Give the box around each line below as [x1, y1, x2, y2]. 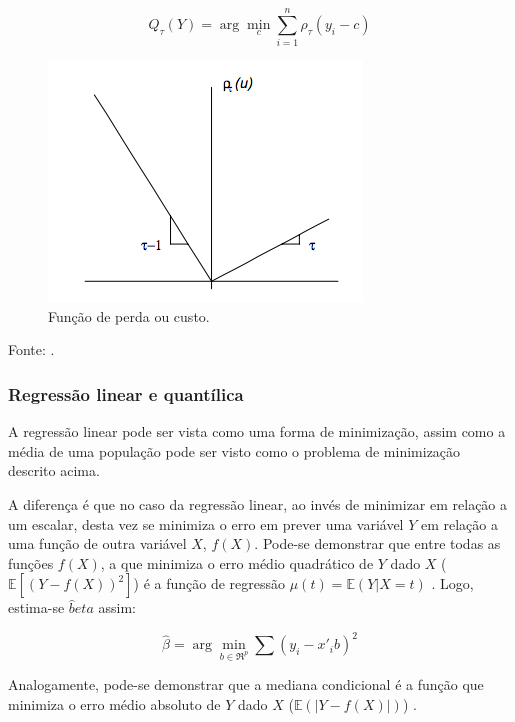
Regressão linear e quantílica [8, 381, 244, 406]
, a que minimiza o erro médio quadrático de [100, 552, 374, 573]
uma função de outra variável [8, 533, 187, 554]
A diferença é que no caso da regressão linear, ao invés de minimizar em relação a [8, 493, 508, 514]
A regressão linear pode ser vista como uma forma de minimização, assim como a [8, 421, 506, 442]
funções [8, 552, 54, 573]
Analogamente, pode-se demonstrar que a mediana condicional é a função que [8, 674, 484, 695]
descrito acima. [8, 460, 100, 481]
